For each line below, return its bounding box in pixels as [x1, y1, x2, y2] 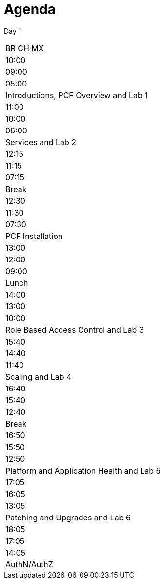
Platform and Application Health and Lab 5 [5, 465, 161, 475]
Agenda [4, 1, 56, 18]
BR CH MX [5, 43, 44, 53]
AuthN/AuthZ [5, 559, 53, 569]
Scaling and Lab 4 [5, 371, 72, 382]
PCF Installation [5, 231, 63, 241]
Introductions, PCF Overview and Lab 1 [5, 90, 148, 100]
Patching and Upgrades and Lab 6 [5, 512, 131, 522]
